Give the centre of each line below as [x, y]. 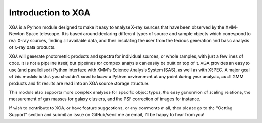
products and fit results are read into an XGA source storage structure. [79, 83]
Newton [17, 33]
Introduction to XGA [50, 13]
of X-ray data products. [32, 47]
